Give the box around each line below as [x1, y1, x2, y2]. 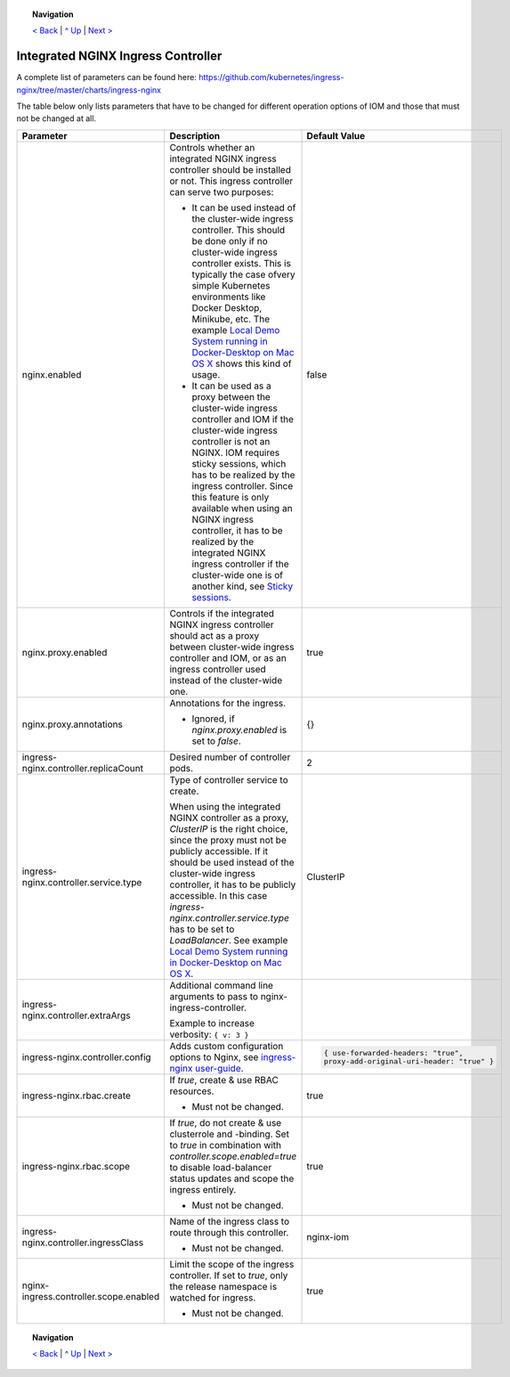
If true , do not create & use [169, 1116, 282, 1128]
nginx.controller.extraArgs [21, 1009, 131, 1022]
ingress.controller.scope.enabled [21, 1290, 160, 1302]
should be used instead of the [169, 856, 295, 868]
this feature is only [191, 491, 270, 503]
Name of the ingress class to [169, 1215, 289, 1227]
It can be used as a [191, 379, 271, 392]
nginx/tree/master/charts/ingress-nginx [16, 85, 162, 95]
